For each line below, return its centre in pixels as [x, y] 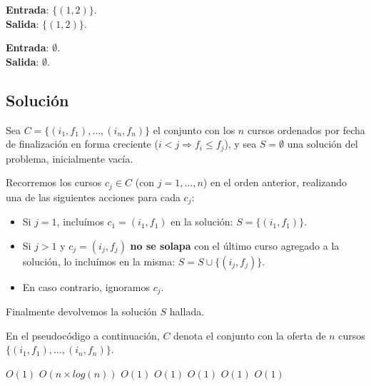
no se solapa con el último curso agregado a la [235, 245]
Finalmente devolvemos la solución [81, 311]
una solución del [322, 144]
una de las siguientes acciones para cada [93, 197]
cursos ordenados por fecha [306, 129]
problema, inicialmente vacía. [70, 158]
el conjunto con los [194, 129]
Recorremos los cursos [54, 182]
